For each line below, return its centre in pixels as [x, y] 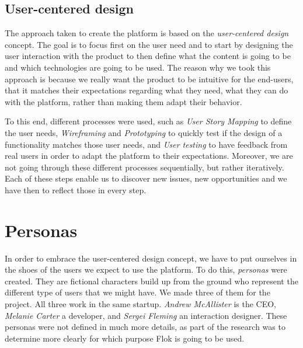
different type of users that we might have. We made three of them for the [137, 292]
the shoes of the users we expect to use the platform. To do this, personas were [146, 269]
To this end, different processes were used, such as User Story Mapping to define [148, 121]
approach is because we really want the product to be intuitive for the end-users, [149, 79]
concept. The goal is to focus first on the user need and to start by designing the [149, 44]
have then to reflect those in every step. [76, 189]
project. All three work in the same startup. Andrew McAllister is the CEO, [140, 304]
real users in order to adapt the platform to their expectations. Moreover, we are [149, 156]
